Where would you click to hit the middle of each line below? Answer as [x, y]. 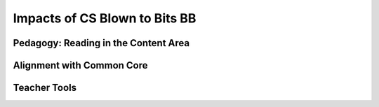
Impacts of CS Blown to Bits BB [105, 18]
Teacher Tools [45, 88]
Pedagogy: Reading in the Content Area [101, 43]
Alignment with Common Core [80, 65]
